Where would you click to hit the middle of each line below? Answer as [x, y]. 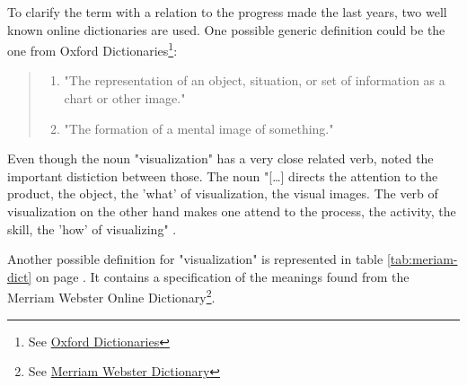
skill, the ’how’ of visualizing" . [92, 228]
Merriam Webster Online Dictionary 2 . [111, 296]
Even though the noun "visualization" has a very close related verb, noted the [220, 158]
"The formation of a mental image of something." [199, 128]
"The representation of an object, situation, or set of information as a [255, 80]
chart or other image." [125, 98]
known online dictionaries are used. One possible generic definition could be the [226, 29]
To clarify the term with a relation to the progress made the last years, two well [227, 12]
